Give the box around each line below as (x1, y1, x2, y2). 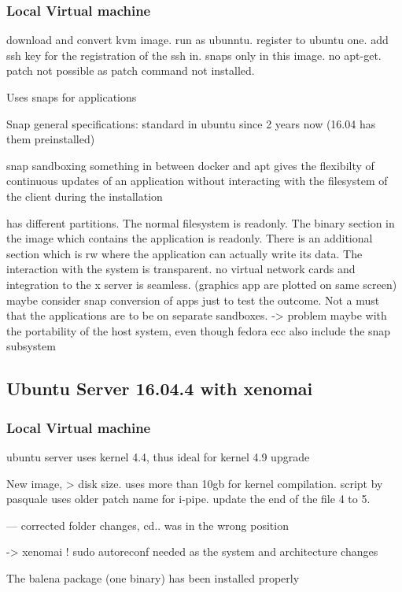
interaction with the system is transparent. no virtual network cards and (6, 261, 356, 277)
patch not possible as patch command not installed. (6, 62, 255, 79)
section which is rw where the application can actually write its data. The (6, 245, 363, 261)
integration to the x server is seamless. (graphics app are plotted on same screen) (6, 276, 397, 292)
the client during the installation (6, 187, 163, 204)
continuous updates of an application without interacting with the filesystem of (6, 172, 388, 189)
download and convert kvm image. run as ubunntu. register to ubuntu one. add (6, 31, 389, 48)
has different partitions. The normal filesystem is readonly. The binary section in (6, 214, 395, 231)
